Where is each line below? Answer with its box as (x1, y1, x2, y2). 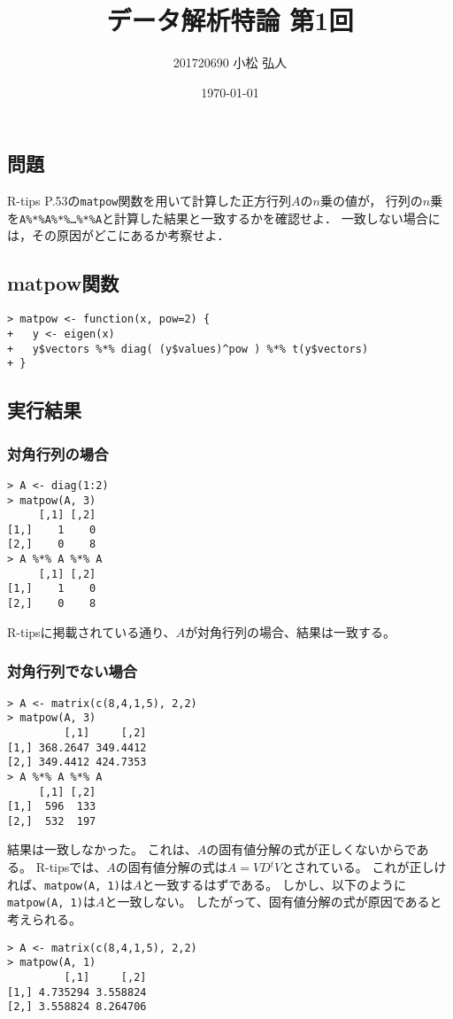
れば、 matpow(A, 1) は (7, 875, 133, 893)
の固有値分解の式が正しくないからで (206, 840, 417, 859)
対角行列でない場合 (7, 660, 138, 682)
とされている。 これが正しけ (281, 858, 447, 876)
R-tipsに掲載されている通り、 (7, 622, 176, 641)
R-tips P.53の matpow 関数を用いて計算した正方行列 (7, 191, 292, 210)
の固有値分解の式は (115, 858, 227, 876)
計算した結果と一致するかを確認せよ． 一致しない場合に (114, 208, 441, 227)
